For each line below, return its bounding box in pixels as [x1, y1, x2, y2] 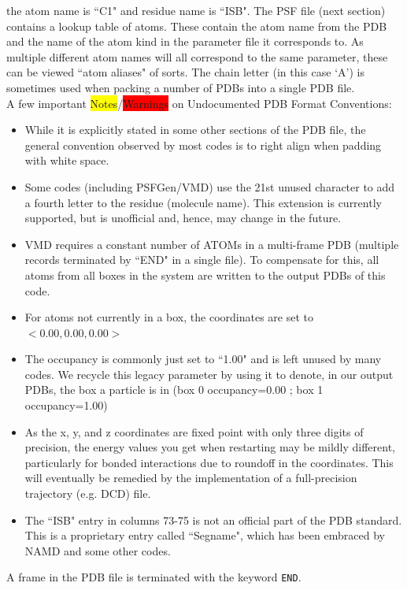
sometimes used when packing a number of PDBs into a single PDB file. [6, 79, 355, 95]
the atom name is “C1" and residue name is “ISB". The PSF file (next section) [6, 2, 386, 18]
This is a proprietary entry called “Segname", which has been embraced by [24, 527, 385, 544]
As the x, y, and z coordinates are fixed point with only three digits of [24, 423, 364, 440]
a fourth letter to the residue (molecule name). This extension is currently [24, 194, 382, 210]
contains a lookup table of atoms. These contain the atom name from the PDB [6, 17, 387, 34]
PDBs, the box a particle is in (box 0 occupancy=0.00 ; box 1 [24, 381, 324, 398]
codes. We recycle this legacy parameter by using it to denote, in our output [24, 366, 394, 382]
